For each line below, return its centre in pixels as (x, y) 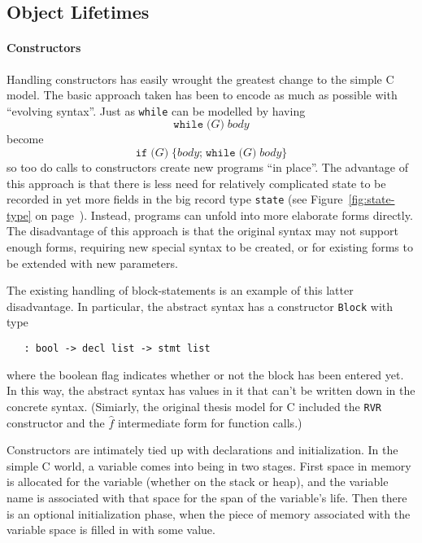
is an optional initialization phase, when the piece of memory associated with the (209, 513)
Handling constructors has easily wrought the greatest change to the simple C (200, 79)
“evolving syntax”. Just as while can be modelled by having (156, 110)
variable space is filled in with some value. (111, 530)
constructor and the (56, 422)
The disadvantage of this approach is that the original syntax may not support (202, 231)
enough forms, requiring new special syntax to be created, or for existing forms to (210, 247)
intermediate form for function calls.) (210, 422)
